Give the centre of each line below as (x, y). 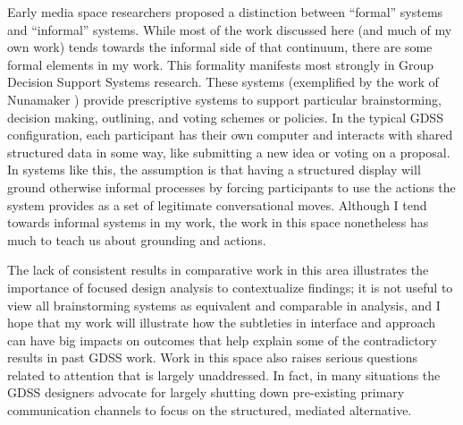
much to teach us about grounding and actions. (137, 239)
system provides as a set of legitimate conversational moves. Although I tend (217, 204)
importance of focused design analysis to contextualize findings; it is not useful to (230, 287)
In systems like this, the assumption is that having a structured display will (214, 170)
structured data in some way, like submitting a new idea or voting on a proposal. (229, 152)
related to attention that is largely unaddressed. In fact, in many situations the (224, 374)
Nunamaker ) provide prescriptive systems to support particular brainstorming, (224, 99)
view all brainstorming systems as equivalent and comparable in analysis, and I (224, 305)
